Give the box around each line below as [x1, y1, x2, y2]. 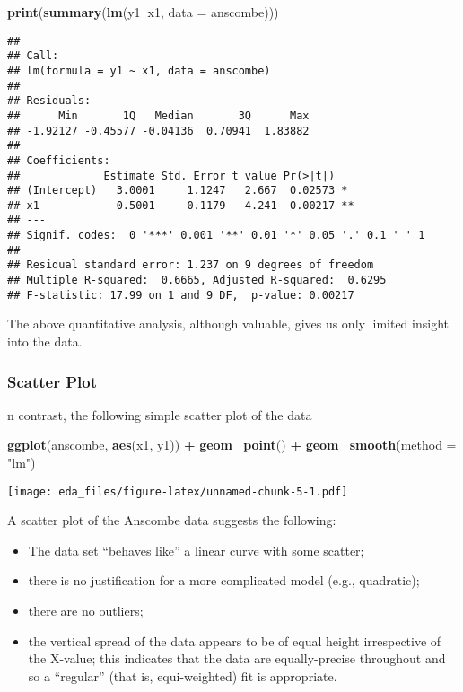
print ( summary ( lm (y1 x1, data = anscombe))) [7, 3, 279, 21]
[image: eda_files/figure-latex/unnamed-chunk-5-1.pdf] [7, 485, 348, 498]
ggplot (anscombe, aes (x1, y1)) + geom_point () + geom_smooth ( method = [7, 435, 457, 454]
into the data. [7, 332, 83, 350]
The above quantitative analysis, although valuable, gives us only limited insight [7, 314, 449, 333]
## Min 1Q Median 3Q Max [7, 109, 310, 122]
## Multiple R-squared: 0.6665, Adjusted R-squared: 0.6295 [7, 274, 387, 287]
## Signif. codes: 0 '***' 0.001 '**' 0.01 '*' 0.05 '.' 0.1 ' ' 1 [7, 229, 425, 242]
